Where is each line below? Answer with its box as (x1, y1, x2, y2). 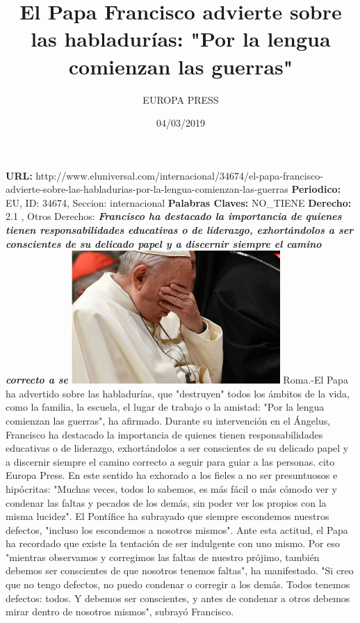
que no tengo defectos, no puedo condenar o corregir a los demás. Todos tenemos (6, 577, 350, 592)
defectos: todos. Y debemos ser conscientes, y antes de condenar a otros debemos (6, 590, 350, 605)
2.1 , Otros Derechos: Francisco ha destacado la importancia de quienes (6, 209, 342, 223)
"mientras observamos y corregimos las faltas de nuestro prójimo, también (6, 549, 320, 564)
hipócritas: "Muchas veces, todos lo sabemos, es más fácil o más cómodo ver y (6, 481, 337, 496)
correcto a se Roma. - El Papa (6, 372, 348, 387)
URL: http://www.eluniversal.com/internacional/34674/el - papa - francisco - (6, 168, 324, 182)
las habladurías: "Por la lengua (31, 24, 331, 53)
